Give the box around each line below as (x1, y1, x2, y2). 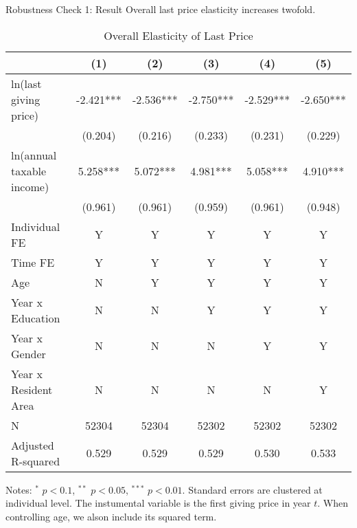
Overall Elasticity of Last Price (104, 27, 253, 43)
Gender (11, 345, 46, 362)
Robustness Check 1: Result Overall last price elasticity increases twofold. (5, 2, 316, 16)
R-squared (11, 452, 60, 469)
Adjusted (11, 437, 54, 453)
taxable (11, 162, 47, 179)
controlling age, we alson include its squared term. (5, 509, 217, 523)
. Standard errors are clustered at (182, 482, 323, 496)
